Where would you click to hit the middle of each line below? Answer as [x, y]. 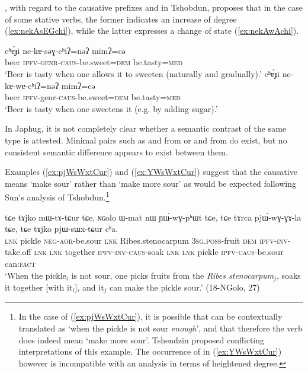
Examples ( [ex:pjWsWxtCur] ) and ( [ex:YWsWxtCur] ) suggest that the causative [151, 172]
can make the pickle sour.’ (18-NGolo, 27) [185, 287]
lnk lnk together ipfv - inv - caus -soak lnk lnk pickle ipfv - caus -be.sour [159, 252]
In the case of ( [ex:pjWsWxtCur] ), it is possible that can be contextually [150, 316]
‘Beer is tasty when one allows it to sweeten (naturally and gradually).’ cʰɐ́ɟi [142, 73]
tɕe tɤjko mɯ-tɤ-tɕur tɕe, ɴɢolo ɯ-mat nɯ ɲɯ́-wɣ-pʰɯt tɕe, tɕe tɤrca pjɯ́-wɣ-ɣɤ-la [153, 217]
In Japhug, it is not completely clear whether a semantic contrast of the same [146, 128]
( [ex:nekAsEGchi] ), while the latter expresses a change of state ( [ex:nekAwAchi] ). [152, 31]
